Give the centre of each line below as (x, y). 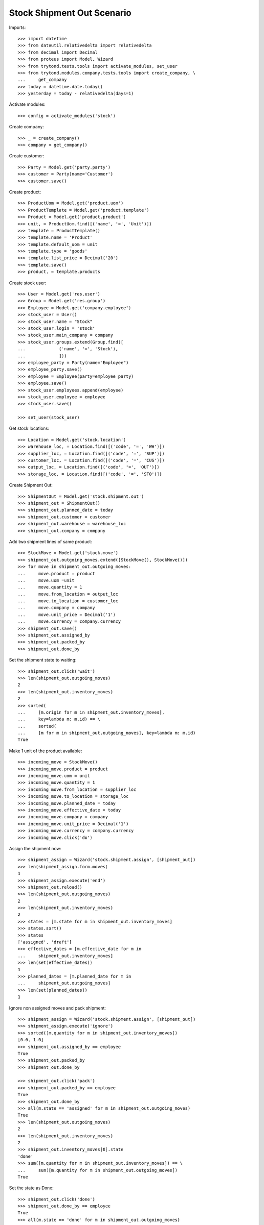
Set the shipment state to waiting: (43, 660)
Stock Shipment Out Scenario (70, 13)
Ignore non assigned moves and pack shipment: (57, 1008)
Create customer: (27, 156)
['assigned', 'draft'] (45, 942)
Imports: (18, 27)
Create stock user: (28, 283)
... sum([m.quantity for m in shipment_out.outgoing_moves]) (98, 1170)
